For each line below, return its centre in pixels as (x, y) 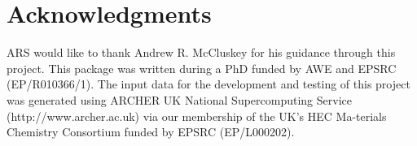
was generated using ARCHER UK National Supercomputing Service (179, 99)
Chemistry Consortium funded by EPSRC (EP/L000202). (151, 132)
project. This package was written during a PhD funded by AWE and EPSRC (202, 68)
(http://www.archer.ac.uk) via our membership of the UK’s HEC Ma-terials (197, 116)
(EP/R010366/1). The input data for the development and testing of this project (208, 84)
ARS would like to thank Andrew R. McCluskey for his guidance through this (201, 52)
